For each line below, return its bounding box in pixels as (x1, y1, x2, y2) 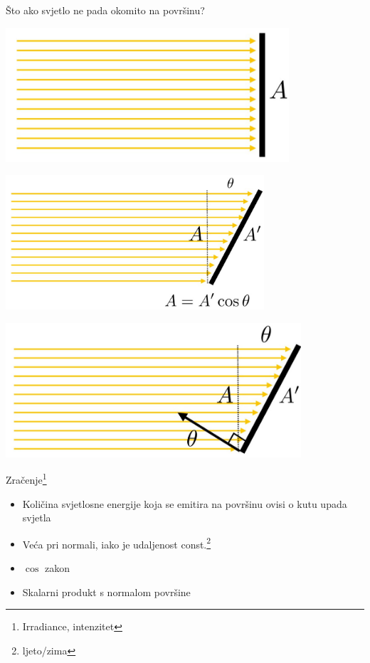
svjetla (22, 510, 51, 525)
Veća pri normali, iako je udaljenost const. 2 (22, 534, 211, 551)
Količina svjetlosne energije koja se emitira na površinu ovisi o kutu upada (22, 496, 347, 511)
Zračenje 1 (6, 470, 47, 487)
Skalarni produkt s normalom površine (22, 584, 191, 599)
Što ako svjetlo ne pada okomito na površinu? (6, 3, 205, 17)
